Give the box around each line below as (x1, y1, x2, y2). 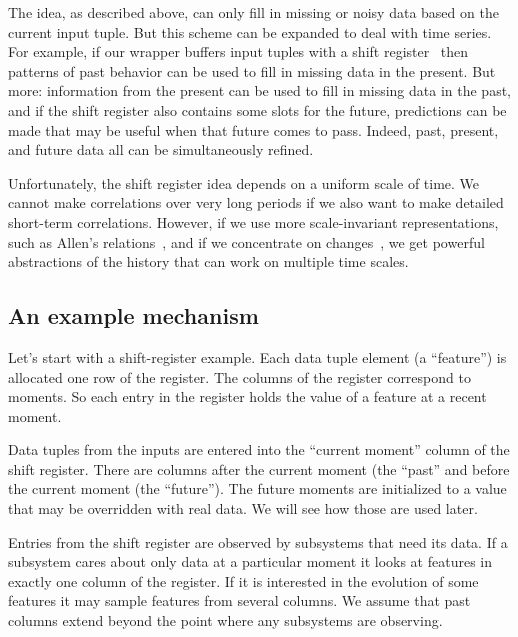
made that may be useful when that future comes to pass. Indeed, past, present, (8, 119, 499, 140)
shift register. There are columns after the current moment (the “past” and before (8, 458, 510, 479)
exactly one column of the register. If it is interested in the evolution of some (8, 570, 479, 591)
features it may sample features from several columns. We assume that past (8, 590, 471, 611)
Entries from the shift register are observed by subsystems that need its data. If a (8, 531, 508, 552)
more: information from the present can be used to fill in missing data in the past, (8, 80, 511, 101)
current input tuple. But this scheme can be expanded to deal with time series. (8, 21, 492, 42)
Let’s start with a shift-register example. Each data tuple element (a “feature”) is (8, 346, 507, 367)
